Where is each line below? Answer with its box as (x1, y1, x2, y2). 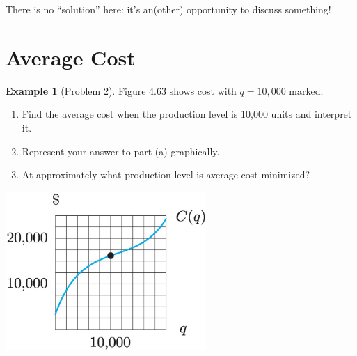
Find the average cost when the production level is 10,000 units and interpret (22, 107, 352, 121)
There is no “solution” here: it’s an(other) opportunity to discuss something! (6, 2, 331, 16)
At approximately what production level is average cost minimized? (22, 167, 310, 182)
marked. (289, 83, 324, 98)
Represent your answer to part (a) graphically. (22, 144, 220, 158)
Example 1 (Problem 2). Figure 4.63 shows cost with (6, 83, 237, 98)
